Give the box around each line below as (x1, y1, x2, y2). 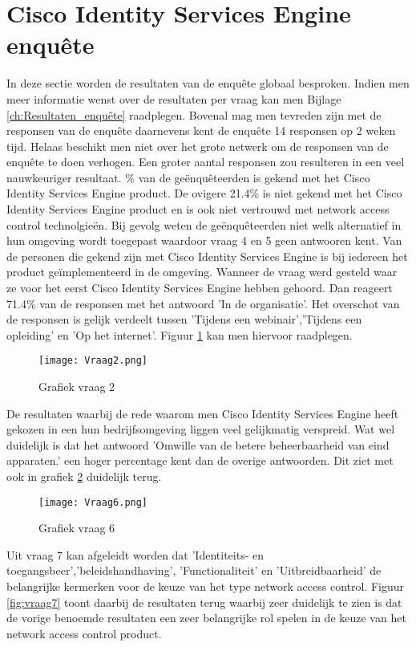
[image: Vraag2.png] (38, 355, 148, 367)
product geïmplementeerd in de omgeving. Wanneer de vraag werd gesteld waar (6, 263, 398, 280)
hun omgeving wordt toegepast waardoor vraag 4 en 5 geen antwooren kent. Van (6, 232, 402, 249)
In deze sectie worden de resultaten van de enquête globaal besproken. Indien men (6, 75, 410, 92)
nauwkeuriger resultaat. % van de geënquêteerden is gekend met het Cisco (6, 169, 370, 185)
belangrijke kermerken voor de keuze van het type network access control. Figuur (6, 578, 405, 595)
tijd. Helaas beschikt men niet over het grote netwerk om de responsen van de (6, 137, 389, 154)
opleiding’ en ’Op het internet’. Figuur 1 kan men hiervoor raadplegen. (6, 326, 353, 343)
